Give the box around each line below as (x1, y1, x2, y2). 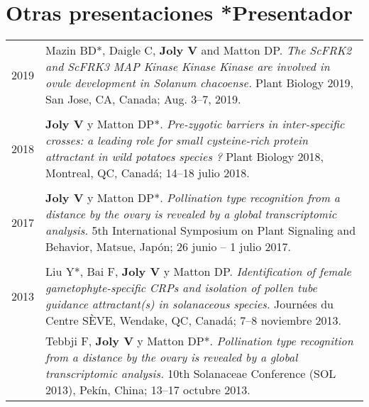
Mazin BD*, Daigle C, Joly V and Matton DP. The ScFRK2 (45, 42, 352, 59)
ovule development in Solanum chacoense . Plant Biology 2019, (45, 74, 353, 91)
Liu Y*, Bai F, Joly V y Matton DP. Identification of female (45, 263, 351, 280)
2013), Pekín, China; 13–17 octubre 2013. (45, 381, 250, 398)
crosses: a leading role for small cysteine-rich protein (45, 132, 308, 149)
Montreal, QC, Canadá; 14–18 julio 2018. (45, 165, 250, 182)
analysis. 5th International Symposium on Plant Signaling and (45, 222, 356, 239)
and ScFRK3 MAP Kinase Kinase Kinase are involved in (45, 58, 330, 75)
